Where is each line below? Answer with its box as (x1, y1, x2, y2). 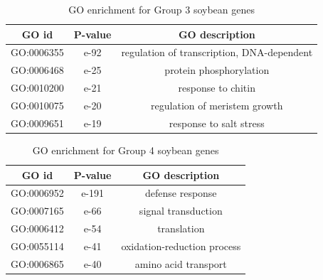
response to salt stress (169, 115, 265, 130)
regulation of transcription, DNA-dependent (121, 45, 313, 60)
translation (157, 221, 205, 236)
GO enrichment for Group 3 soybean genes (68, 2, 255, 16)
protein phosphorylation (164, 63, 270, 77)
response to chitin (178, 80, 255, 95)
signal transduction (139, 203, 223, 218)
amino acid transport (134, 256, 227, 271)
